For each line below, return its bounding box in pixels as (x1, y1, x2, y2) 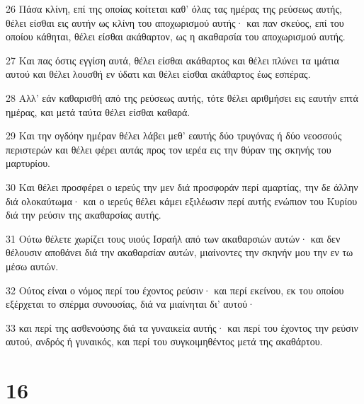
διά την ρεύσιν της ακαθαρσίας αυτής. (6, 207, 161, 222)
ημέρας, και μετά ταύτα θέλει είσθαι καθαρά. (6, 104, 190, 119)
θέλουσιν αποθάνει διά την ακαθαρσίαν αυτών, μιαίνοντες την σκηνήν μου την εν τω (6, 245, 353, 260)
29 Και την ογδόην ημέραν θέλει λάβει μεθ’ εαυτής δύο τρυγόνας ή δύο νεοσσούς (6, 128, 342, 143)
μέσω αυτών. (6, 258, 59, 273)
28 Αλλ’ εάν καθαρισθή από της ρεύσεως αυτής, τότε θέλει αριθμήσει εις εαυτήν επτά (6, 90, 358, 105)
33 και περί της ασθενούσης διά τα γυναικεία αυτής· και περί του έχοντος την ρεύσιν (6, 320, 358, 335)
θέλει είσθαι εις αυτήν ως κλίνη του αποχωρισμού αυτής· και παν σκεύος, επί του (6, 15, 344, 30)
